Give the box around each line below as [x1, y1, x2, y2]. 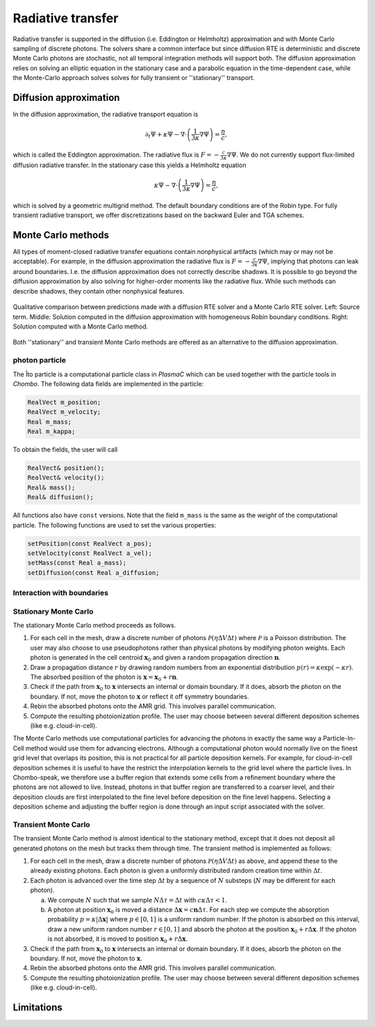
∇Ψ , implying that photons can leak [258, 257, 359, 266]
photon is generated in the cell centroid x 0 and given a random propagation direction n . [30, 653, 281, 664]
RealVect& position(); [27, 464, 105, 472]
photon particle [12, 356, 66, 365]
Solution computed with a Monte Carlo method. [12, 322, 149, 331]
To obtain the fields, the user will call [12, 445, 118, 454]
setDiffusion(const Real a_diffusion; [27, 568, 160, 577]
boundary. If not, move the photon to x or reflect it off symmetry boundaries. [30, 692, 249, 701]
